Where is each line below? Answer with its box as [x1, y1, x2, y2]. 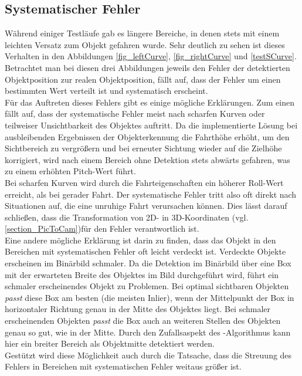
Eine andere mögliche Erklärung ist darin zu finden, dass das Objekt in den [5, 233, 276, 246]
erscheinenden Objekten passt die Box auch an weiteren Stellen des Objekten [5, 314, 281, 327]
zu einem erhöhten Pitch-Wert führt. [5, 165, 136, 177]
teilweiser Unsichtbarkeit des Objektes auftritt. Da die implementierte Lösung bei [5, 118, 298, 131]
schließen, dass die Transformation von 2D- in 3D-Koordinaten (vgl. [5, 211, 249, 223]
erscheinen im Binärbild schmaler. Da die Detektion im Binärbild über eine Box [5, 257, 291, 269]
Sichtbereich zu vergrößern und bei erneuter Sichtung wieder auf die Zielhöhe [5, 142, 282, 154]
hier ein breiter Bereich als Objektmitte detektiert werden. [5, 337, 215, 350]
